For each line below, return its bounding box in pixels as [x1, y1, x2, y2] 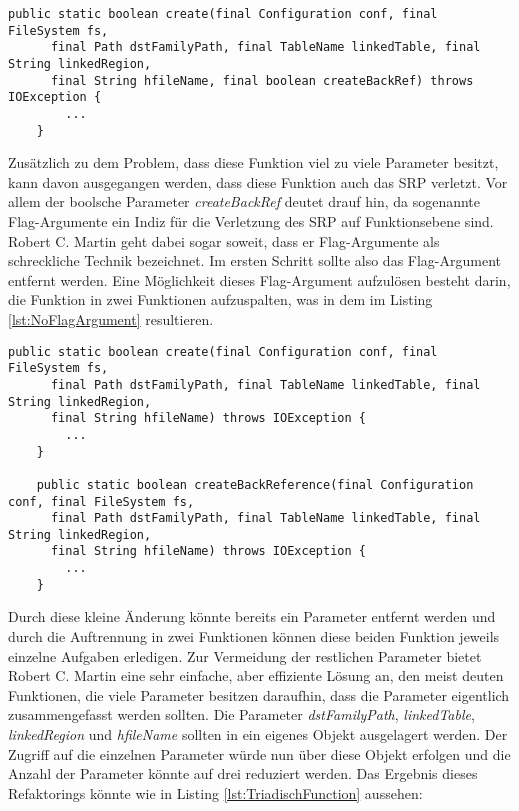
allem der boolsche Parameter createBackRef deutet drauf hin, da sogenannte [8, 191, 481, 212]
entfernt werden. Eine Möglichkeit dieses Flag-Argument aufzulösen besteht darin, [8, 269, 511, 290]
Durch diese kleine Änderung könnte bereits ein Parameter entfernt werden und [8, 606, 496, 627]
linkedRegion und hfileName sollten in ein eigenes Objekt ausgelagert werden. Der [8, 724, 508, 744]
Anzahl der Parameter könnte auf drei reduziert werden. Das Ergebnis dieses [8, 763, 478, 784]
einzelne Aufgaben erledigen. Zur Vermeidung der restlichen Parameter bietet [8, 645, 482, 666]
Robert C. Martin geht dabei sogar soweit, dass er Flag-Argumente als [8, 230, 440, 251]
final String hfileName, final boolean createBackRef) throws [50, 73, 474, 88]
